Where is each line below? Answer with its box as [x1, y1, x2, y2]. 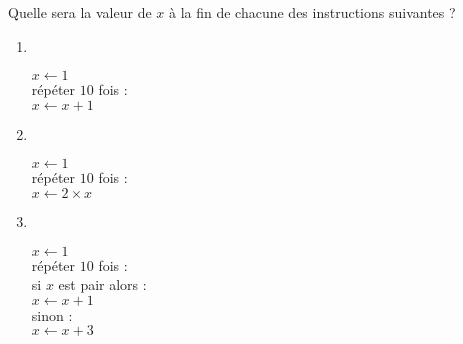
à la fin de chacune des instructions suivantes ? [168, 2, 456, 22]
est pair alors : [58, 274, 147, 295]
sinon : [31, 304, 73, 325]
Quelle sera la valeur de [8, 2, 152, 22]
